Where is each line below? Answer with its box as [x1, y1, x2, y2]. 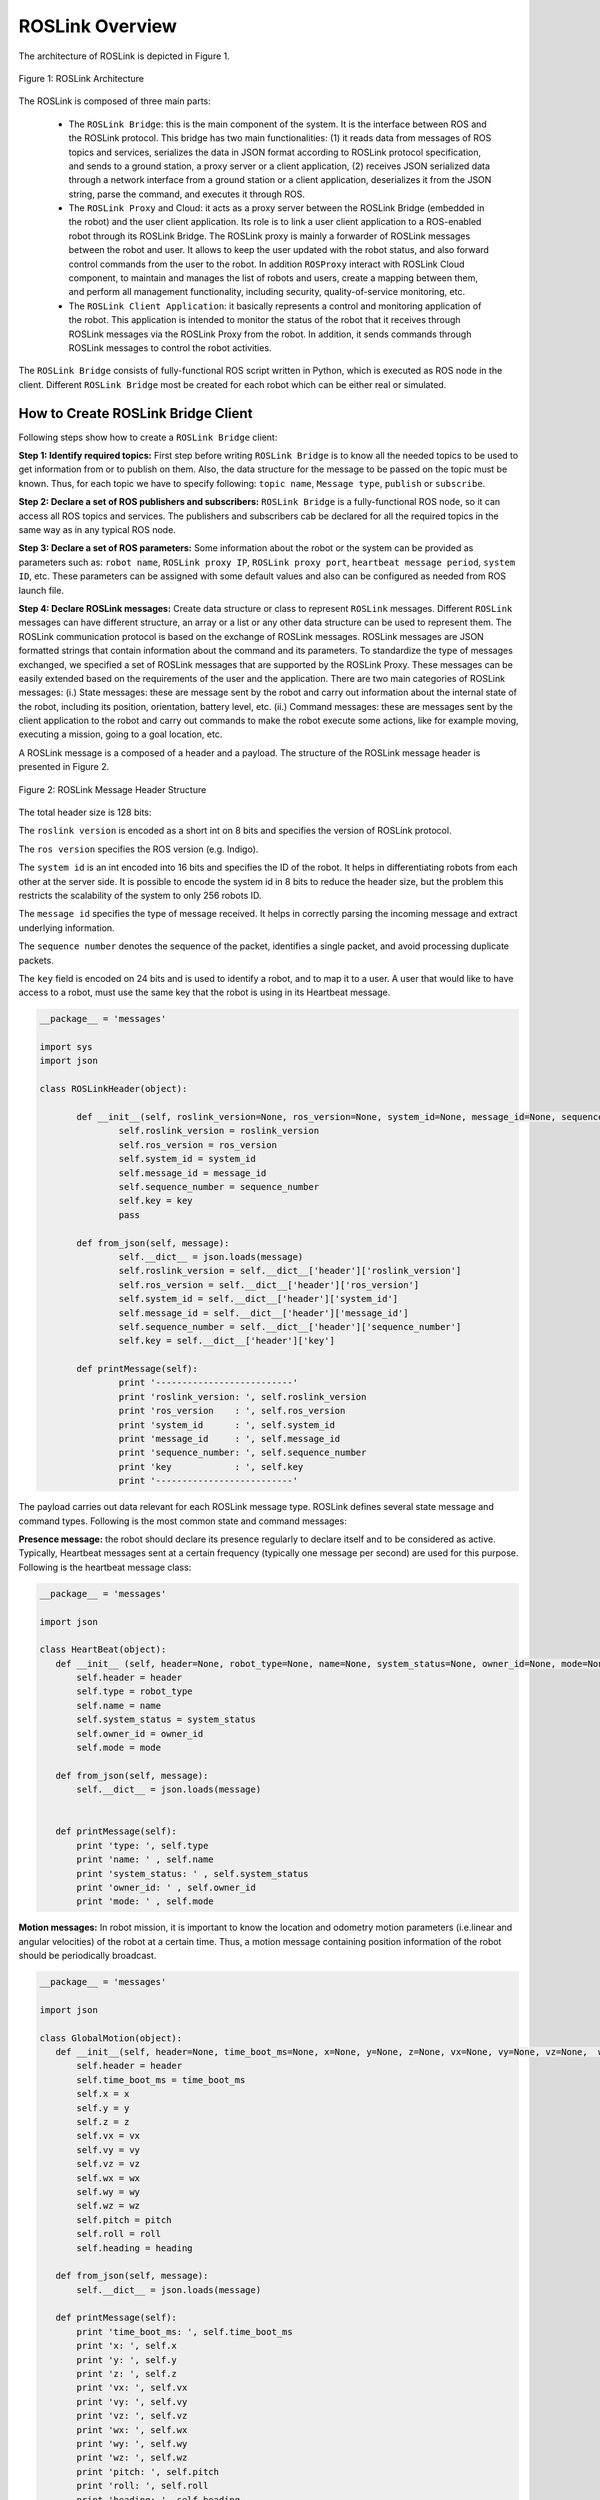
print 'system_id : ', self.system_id [118, 1419, 335, 1430]
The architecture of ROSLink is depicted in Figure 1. [18, 50, 230, 62]
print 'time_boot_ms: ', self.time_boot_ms [76, 2326, 294, 2337]
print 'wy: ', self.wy [76, 2438, 188, 2449]
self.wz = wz [76, 2200, 140, 2212]
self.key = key [118, 1195, 194, 1207]
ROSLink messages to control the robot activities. [68, 341, 272, 354]
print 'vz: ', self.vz [76, 2410, 188, 2422]
